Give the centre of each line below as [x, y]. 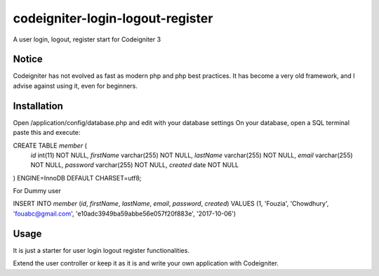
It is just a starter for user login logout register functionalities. [101, 250]
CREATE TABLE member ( [50, 145]
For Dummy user [37, 191]
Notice [28, 59]
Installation [38, 106]
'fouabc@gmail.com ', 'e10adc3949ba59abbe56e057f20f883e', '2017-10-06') [125, 213]
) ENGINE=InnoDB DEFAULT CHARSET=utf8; [77, 178]
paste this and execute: [47, 133]
